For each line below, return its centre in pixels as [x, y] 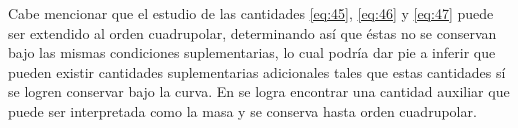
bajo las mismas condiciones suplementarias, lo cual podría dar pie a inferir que [252, 52]
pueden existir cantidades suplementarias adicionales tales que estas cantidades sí [257, 71]
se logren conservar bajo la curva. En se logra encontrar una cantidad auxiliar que [259, 91]
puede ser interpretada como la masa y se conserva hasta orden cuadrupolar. [242, 110]
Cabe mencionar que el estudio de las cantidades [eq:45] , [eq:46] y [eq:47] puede [251, 13]
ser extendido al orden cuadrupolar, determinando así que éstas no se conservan [252, 32]
